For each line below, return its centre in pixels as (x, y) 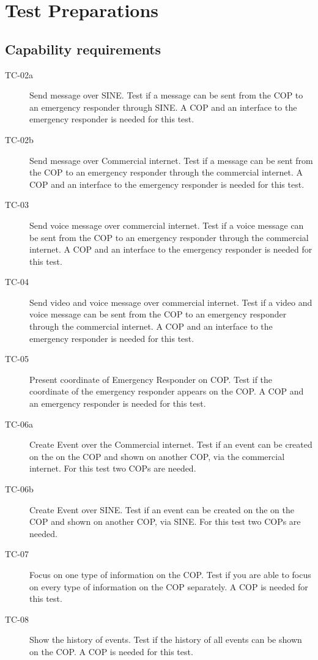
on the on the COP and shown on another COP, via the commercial (157, 456)
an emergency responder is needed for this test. (118, 403)
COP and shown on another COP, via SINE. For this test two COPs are (165, 521)
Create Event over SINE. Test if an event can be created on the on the (162, 509)
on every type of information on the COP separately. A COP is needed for (169, 586)
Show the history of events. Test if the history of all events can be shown (166, 640)
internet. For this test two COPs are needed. (113, 468)
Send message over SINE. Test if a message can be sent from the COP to (166, 95)
